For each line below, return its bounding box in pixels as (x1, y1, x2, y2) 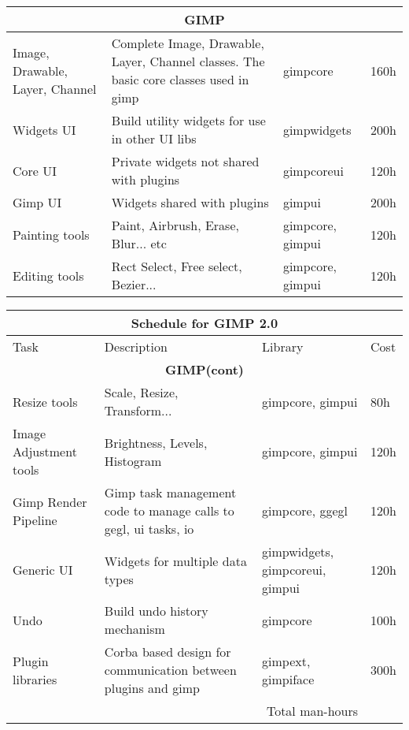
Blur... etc (111, 234, 167, 252)
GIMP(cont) (164, 360, 245, 378)
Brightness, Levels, (104, 433, 208, 452)
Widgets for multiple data (104, 551, 247, 570)
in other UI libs (111, 129, 197, 147)
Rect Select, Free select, (111, 257, 242, 275)
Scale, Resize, (104, 383, 179, 401)
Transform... (104, 401, 172, 419)
